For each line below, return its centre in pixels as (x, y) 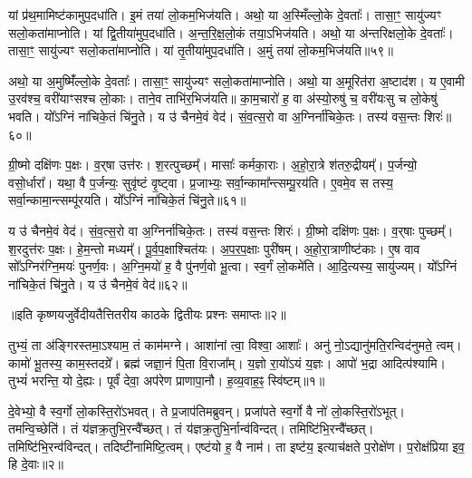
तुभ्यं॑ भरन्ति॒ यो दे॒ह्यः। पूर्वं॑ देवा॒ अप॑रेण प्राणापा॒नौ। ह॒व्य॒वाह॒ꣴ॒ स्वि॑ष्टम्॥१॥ (167, 380)
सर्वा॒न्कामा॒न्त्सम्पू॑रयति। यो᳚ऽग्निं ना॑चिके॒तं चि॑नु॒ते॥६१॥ (127, 200)
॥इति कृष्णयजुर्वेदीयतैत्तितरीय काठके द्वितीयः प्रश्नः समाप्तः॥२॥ (147, 314)
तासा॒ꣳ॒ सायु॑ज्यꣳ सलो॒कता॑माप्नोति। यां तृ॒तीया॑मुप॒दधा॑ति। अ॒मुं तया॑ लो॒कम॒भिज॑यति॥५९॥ (201, 50)
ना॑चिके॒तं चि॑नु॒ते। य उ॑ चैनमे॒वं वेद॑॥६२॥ (98, 283)
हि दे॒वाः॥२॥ (36, 464)
